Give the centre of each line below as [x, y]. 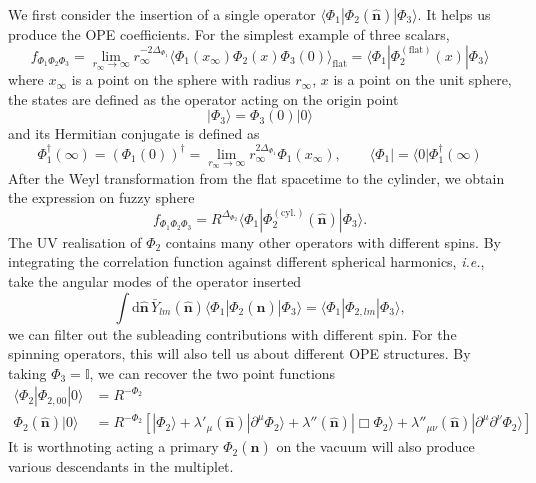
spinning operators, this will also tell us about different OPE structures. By [239, 353]
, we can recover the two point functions [212, 372]
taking [27, 372]
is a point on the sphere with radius [181, 79]
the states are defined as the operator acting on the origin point [203, 98]
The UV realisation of [75, 241]
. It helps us [454, 14]
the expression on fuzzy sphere [101, 197]
